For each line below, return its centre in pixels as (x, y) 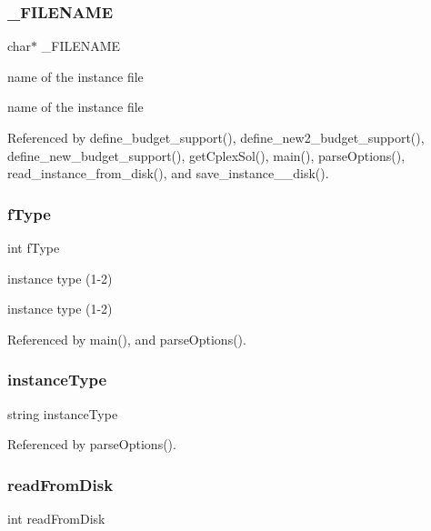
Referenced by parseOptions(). (92, 444)
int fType (34, 247)
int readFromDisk (56, 518)
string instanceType (63, 413)
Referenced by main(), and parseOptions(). (127, 339)
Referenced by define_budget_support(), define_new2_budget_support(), (216, 137)
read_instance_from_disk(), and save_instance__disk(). (168, 173)
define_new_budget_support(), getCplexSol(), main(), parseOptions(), (206, 155)
